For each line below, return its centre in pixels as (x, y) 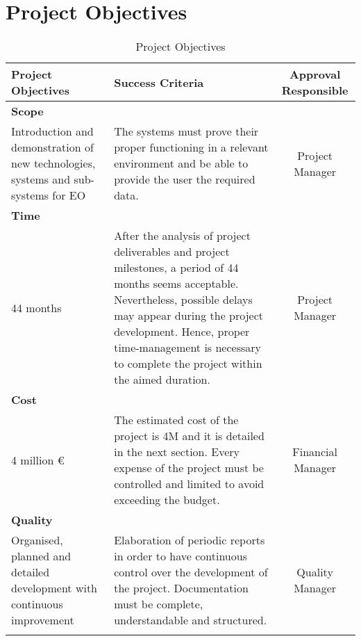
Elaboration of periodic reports (190, 540)
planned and (41, 556)
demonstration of (52, 147)
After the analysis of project (182, 236)
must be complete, (159, 604)
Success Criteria (159, 82)
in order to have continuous (180, 556)
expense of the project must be (189, 468)
